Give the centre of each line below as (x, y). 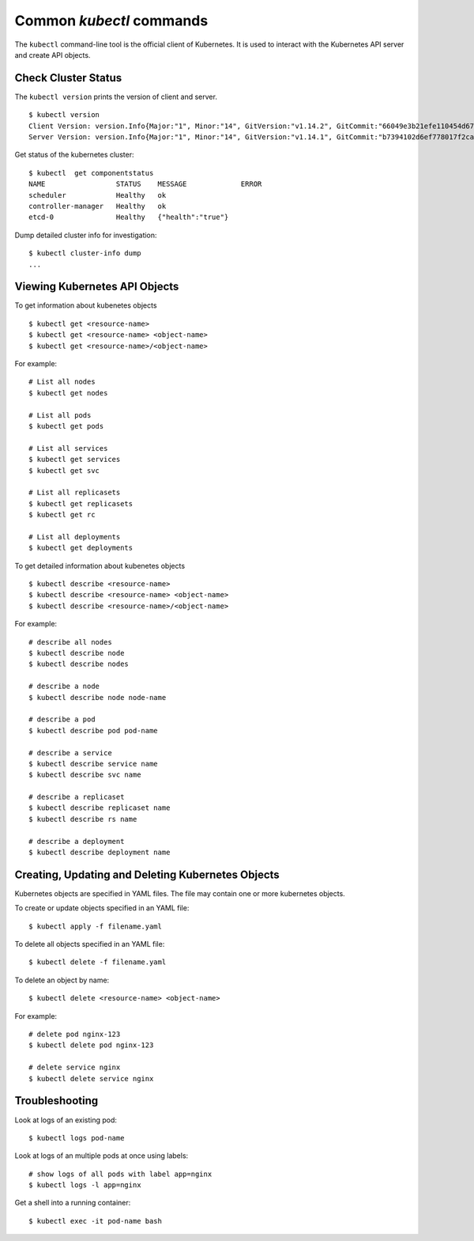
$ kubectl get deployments (81, 548)
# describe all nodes (70, 642)
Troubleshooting (56, 1101)
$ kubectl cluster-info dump (85, 253)
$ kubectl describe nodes (79, 664)
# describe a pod (62, 719)
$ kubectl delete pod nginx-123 (91, 1045)
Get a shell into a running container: (73, 1203)
